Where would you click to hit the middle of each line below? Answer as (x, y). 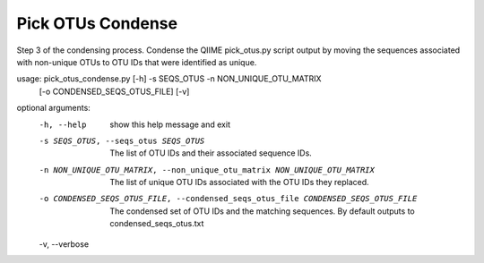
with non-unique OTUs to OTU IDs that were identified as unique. (137, 62)
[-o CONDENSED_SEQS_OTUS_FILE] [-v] (114, 91)
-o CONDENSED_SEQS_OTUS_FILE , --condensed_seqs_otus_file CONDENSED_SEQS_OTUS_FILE (228, 199)
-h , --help (63, 124)
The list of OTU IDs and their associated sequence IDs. (211, 153)
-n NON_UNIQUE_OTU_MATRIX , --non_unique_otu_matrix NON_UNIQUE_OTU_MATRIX (207, 170)
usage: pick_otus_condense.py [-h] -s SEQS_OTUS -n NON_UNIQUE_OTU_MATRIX (169, 79)
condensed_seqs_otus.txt (157, 224)
